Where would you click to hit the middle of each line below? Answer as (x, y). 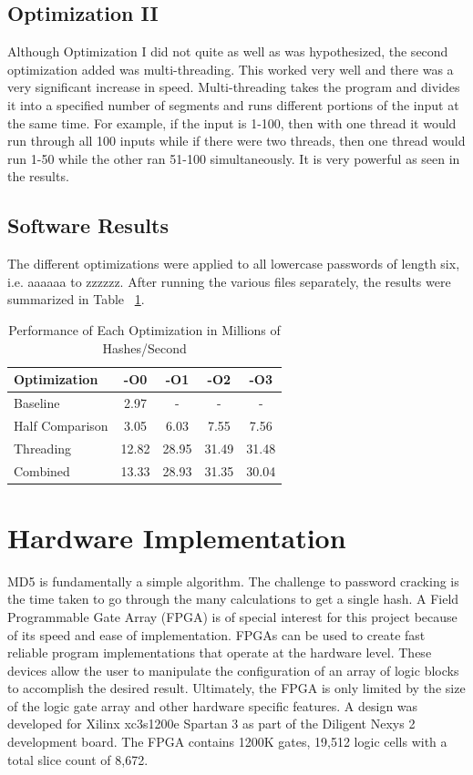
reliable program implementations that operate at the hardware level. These (220, 653)
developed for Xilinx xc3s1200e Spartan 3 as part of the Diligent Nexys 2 (211, 724)
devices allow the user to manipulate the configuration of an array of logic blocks (233, 670)
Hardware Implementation (177, 537)
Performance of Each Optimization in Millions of (144, 329)
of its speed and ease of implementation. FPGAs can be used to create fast (216, 634)
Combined (42, 470)
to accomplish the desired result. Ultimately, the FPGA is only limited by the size (236, 688)
